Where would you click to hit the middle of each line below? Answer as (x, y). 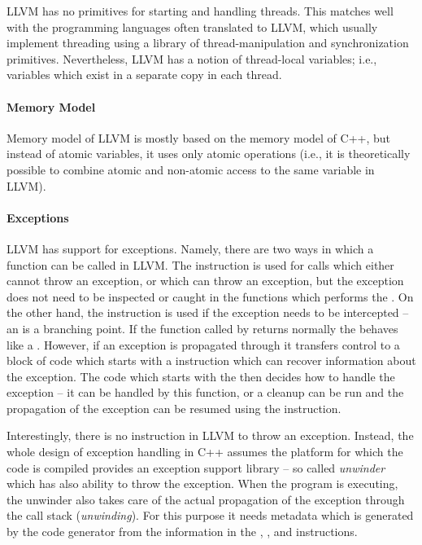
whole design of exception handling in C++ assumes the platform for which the (205, 452)
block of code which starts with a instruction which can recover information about (211, 360)
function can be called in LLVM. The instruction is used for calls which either (200, 264)
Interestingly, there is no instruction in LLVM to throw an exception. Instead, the (210, 435)
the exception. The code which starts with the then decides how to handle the (201, 376)
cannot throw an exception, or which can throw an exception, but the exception (205, 281)
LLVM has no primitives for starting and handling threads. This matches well (200, 11)
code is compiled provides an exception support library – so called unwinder (196, 467)
